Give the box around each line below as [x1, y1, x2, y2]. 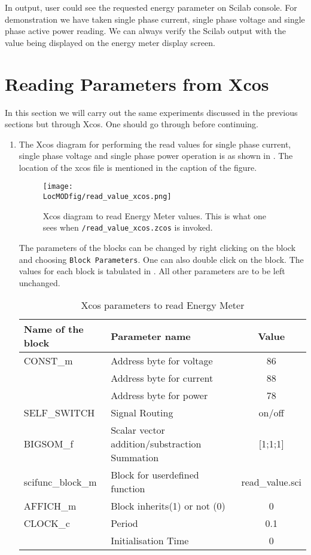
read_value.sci [241, 474, 301, 489]
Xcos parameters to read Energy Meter [81, 298, 245, 312]
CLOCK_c [23, 516, 70, 531]
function [111, 482, 145, 496]
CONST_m [23, 354, 73, 368]
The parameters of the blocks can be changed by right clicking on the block [19, 241, 296, 254]
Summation [111, 450, 159, 465]
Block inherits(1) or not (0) [111, 499, 225, 513]
